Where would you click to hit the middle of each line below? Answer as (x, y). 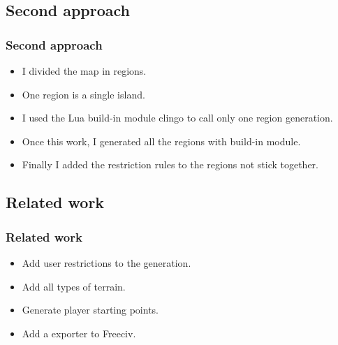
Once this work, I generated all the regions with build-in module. (161, 141)
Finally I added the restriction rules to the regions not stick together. (170, 164)
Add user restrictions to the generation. (106, 262)
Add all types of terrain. (74, 286)
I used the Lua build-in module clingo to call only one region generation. (177, 118)
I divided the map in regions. (84, 71)
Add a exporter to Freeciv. (79, 333)
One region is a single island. (83, 94)
